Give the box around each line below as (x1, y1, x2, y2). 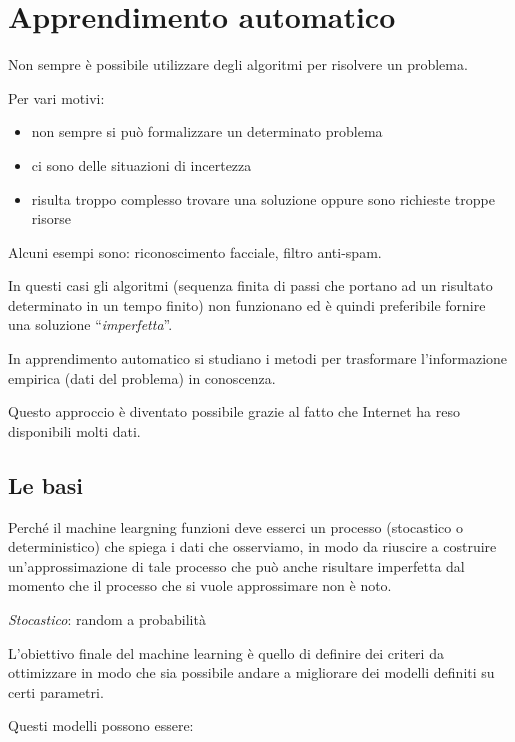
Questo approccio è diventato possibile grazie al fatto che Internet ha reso (8, 401, 460, 422)
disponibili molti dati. (8, 420, 141, 441)
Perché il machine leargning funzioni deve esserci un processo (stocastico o (8, 516, 463, 537)
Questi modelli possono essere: (8, 715, 194, 736)
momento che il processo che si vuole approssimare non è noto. (8, 575, 392, 596)
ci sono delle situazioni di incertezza (31, 154, 252, 175)
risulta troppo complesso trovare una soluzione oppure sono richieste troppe (31, 188, 495, 209)
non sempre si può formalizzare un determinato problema (31, 121, 383, 142)
